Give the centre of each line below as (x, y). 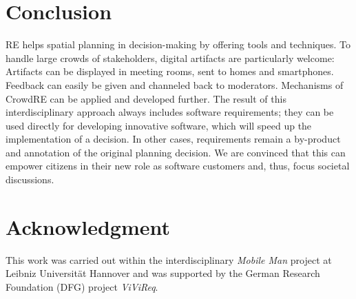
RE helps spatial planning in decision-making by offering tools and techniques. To (178, 44)
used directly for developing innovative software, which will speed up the (159, 125)
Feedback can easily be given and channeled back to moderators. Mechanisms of (175, 84)
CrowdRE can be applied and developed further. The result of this (146, 98)
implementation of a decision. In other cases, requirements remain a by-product (173, 139)
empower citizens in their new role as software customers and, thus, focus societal (178, 166)
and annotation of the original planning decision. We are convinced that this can (176, 152)
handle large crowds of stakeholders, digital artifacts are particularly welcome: (170, 58)
